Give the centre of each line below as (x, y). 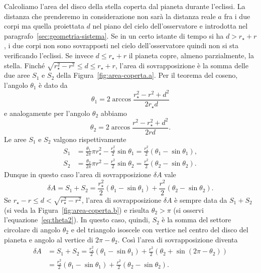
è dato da (53, 85)
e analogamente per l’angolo (47, 113)
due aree (17, 75)
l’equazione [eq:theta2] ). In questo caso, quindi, (77, 220)
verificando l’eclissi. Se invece (49, 55)
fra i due (237, 16)
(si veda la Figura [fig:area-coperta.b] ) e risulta (77, 210)
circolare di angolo (32, 229)
